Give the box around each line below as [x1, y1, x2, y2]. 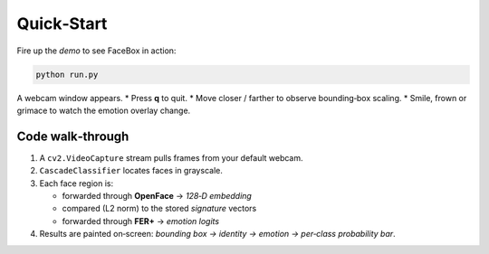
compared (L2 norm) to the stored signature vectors [62, 203, 257, 214]
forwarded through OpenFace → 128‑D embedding [62, 190, 253, 201]
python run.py [35, 69, 99, 80]
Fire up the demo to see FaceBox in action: [16, 45, 177, 56]
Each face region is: [39, 177, 114, 189]
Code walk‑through [16, 128, 129, 144]
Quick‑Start [16, 14, 108, 33]
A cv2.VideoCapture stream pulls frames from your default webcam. [39, 152, 303, 163]
